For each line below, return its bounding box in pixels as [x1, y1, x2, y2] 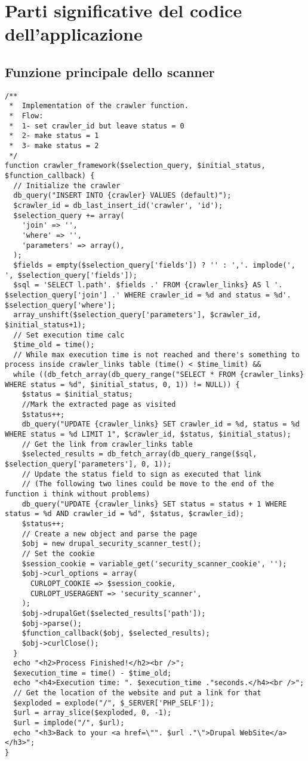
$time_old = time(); [13, 340, 95, 349]
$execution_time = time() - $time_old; [13, 668, 172, 677]
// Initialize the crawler [13, 181, 121, 190]
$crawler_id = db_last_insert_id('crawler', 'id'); [13, 201, 223, 210]
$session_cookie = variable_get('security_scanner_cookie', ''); [21, 559, 287, 568]
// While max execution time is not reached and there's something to [13, 350, 300, 359]
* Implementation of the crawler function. [9, 102, 189, 111]
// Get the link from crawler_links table [21, 440, 193, 449]
